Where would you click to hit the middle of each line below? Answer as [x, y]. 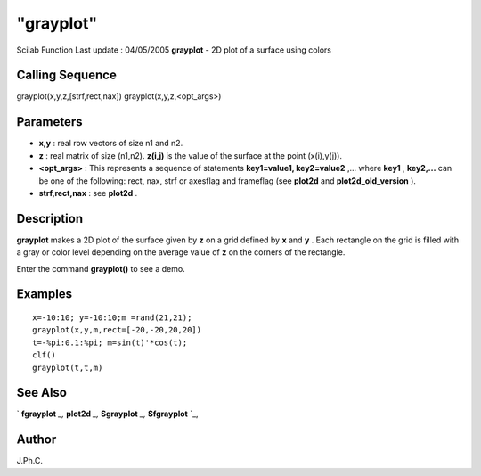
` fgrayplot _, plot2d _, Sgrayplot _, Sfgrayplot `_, [108, 414]
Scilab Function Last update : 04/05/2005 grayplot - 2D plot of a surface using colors [174, 50]
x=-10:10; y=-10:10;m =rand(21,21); [112, 318]
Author [37, 440]
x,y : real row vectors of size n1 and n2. [111, 144]
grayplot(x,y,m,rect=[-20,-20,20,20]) [117, 330]
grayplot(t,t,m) [68, 367]
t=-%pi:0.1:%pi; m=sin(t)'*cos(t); [110, 342]
